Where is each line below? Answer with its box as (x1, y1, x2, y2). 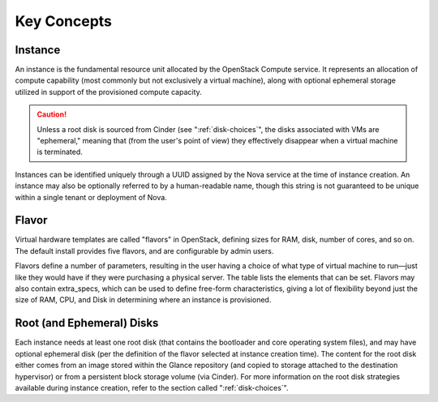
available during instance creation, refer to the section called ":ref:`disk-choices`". (15, 383, 289, 392)
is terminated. (36, 147, 83, 157)
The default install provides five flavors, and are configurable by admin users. (15, 246, 274, 255)
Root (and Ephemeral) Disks (15, 316, 159, 330)
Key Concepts (15, 12, 113, 30)
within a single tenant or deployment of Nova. (15, 192, 168, 202)
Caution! (36, 109, 67, 119)
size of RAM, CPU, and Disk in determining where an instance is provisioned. (15, 295, 272, 305)
